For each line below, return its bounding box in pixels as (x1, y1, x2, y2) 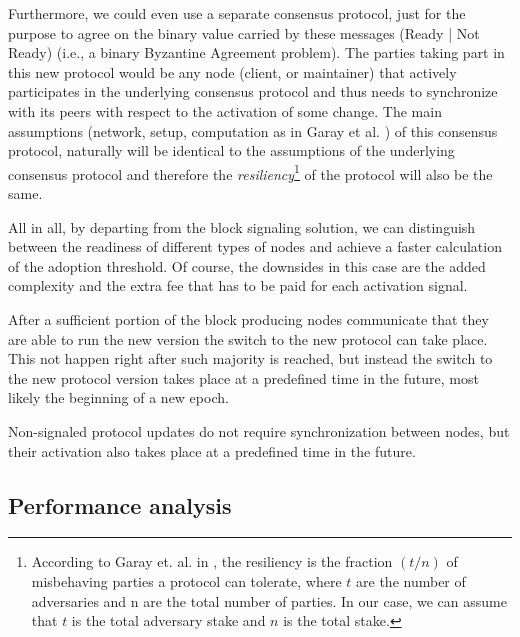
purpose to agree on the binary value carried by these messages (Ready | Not (8, 22, 480, 43)
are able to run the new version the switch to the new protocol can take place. (8, 328, 488, 349)
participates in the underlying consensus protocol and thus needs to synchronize (8, 81, 498, 102)
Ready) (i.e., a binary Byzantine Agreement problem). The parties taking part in (8, 42, 505, 63)
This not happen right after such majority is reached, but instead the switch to (8, 348, 493, 369)
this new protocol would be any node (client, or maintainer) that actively (8, 61, 457, 82)
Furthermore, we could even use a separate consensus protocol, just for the (8, 3, 466, 23)
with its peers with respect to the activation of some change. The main (8, 100, 442, 121)
